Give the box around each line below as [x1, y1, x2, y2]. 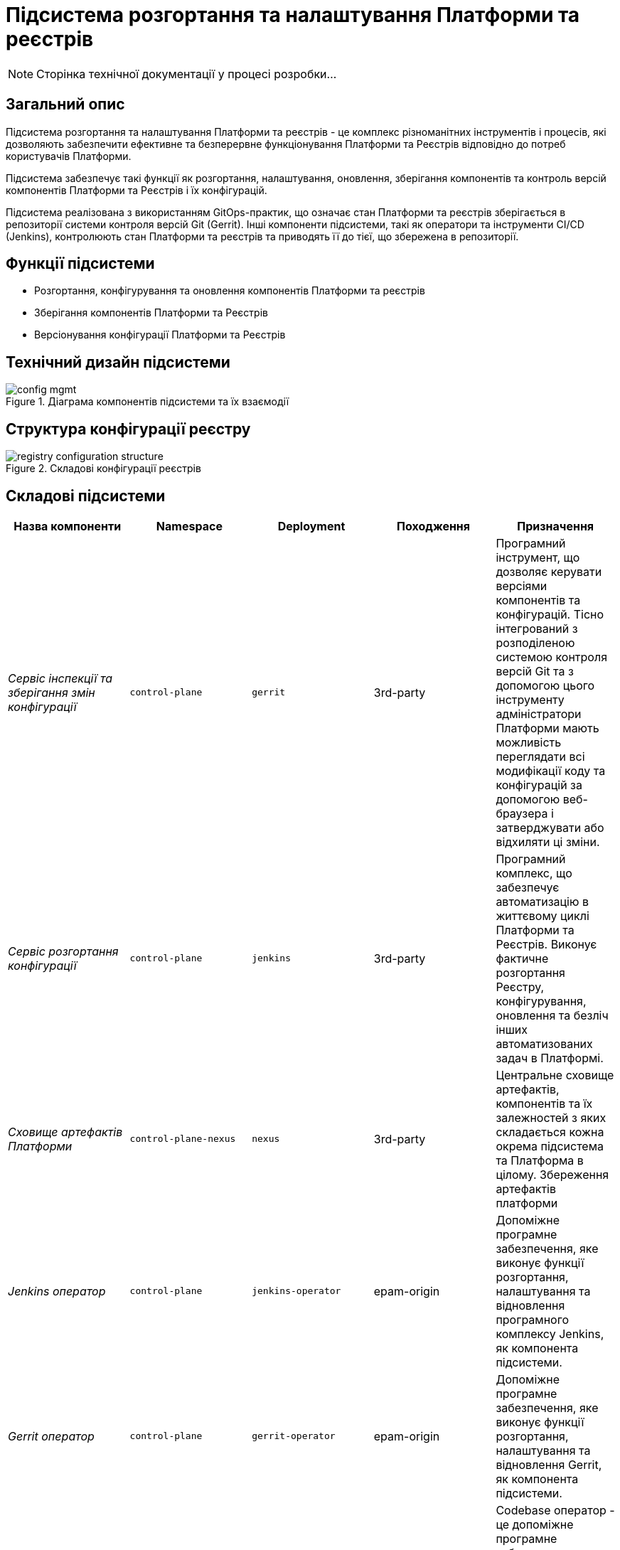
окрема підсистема [496, 1138, 604, 1153]
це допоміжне [496, 1517, 574, 1532]
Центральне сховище [496, 1067, 614, 1082]
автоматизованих [496, 1036, 593, 1051]
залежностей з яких [496, 1110, 606, 1125]
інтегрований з [496, 621, 578, 636]
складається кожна [496, 1124, 604, 1139]
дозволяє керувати [496, 564, 602, 579]
